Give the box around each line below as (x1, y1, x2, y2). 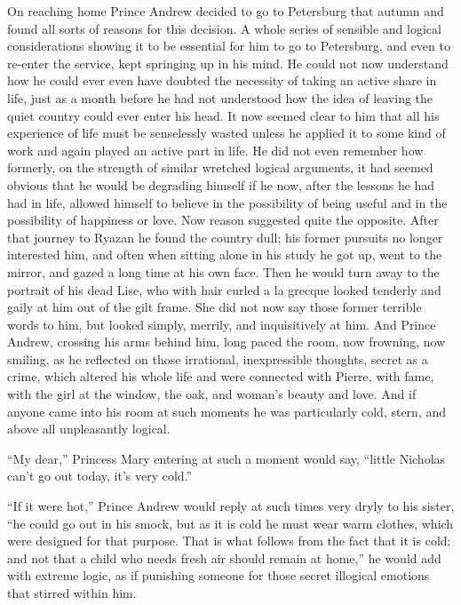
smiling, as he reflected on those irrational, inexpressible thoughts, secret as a (7, 349, 428, 368)
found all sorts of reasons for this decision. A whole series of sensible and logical (7, 19, 441, 37)
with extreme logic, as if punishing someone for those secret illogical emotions (7, 566, 430, 585)
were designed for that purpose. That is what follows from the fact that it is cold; (7, 531, 451, 550)
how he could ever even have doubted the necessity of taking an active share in (7, 71, 437, 90)
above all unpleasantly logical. (7, 419, 171, 438)
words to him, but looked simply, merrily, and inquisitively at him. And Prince (7, 314, 436, 333)
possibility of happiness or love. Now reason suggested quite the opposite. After (7, 211, 439, 229)
